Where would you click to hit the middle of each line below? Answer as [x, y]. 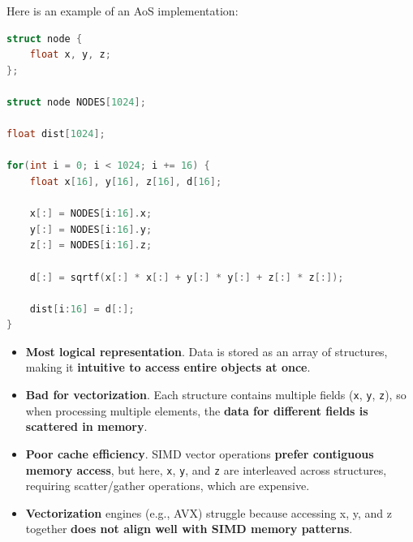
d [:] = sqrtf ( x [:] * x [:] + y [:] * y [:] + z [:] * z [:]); [187, 277]
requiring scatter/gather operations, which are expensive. [168, 486]
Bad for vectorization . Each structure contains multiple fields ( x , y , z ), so [216, 395]
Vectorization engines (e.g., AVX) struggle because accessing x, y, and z [209, 512]
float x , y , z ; [70, 55]
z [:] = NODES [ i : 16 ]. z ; [91, 245]
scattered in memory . [86, 426]
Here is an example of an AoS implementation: [123, 11]
